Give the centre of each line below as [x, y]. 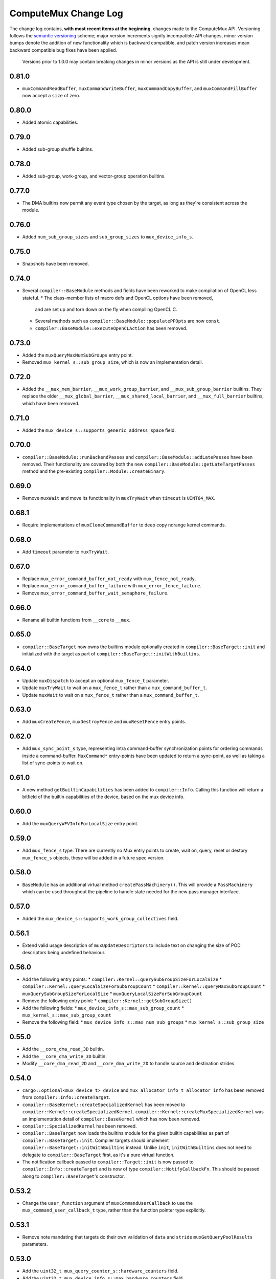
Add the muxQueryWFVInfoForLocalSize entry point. [80, 824]
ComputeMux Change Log [66, 13]
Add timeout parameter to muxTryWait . [66, 552]
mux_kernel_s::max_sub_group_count [67, 1015]
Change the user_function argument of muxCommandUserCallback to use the [108, 1203]
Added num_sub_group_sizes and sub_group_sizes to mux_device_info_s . [108, 237]
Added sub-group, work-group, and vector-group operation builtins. [94, 176]
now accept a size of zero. [51, 96]
